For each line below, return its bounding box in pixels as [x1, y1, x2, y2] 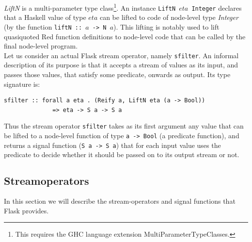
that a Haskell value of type [4, 12, 86, 22]
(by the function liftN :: [4, 21, 82, 32]
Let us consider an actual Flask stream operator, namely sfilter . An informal [4, 50, 239, 60]
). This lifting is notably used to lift [113, 21, 220, 32]
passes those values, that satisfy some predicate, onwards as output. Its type [4, 69, 231, 79]
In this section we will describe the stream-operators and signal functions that [4, 196, 236, 206]
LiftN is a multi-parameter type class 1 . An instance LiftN [4, 1, 176, 13]
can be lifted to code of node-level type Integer [99, 12, 238, 22]
